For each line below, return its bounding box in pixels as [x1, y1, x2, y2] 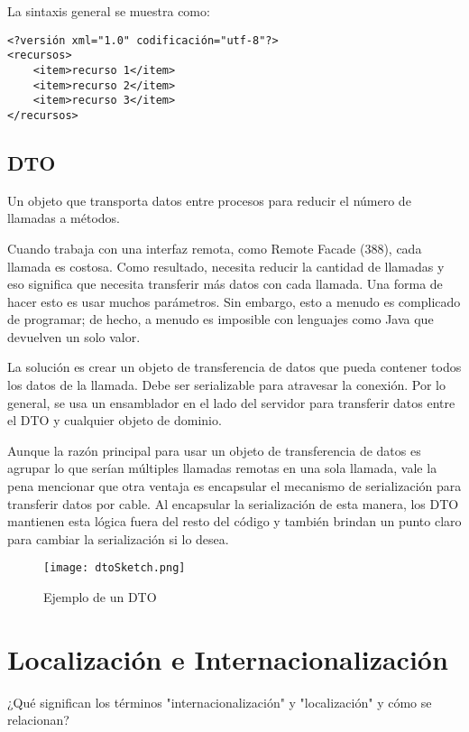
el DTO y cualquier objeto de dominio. [7, 411, 222, 430]
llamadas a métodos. [7, 208, 120, 227]
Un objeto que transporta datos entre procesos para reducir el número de [7, 190, 411, 209]
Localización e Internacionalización [7, 640, 448, 677]
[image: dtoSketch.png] [43, 561, 186, 575]
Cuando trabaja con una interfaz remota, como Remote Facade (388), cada [7, 238, 422, 257]
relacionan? [7, 710, 69, 729]
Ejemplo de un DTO [43, 588, 157, 607]
